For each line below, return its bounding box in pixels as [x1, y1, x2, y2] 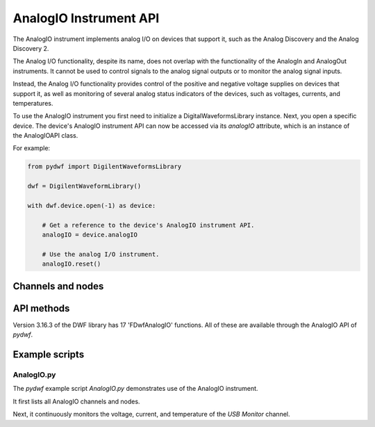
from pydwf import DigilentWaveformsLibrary [27, 163, 182, 170]
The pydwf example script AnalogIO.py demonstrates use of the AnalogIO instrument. [12, 385, 258, 393]
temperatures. [12, 99, 53, 107]
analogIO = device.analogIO [42, 231, 138, 239]
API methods [12, 303, 70, 314]
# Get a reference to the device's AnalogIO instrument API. [42, 221, 255, 229]
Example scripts [12, 348, 85, 361]
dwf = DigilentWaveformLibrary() [27, 182, 142, 191]
